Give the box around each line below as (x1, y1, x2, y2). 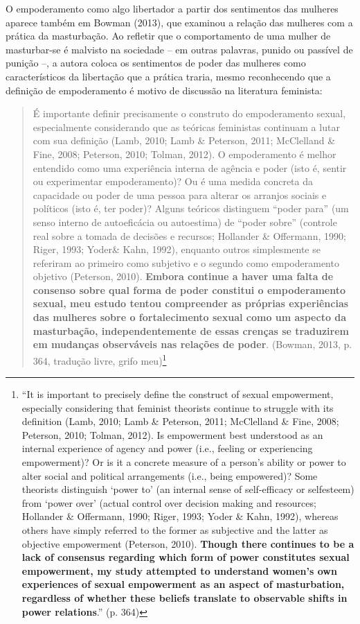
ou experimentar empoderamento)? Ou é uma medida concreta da (33, 174, 313, 189)
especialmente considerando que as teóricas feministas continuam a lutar (33, 119, 340, 134)
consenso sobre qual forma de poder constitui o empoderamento (33, 282, 346, 297)
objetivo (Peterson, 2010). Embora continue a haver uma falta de (33, 269, 334, 284)
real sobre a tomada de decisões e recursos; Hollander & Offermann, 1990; (33, 228, 346, 243)
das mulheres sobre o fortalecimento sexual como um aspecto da (33, 310, 347, 324)
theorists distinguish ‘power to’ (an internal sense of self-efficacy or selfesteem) (21, 482, 354, 496)
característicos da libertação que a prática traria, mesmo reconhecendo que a (6, 69, 331, 83)
